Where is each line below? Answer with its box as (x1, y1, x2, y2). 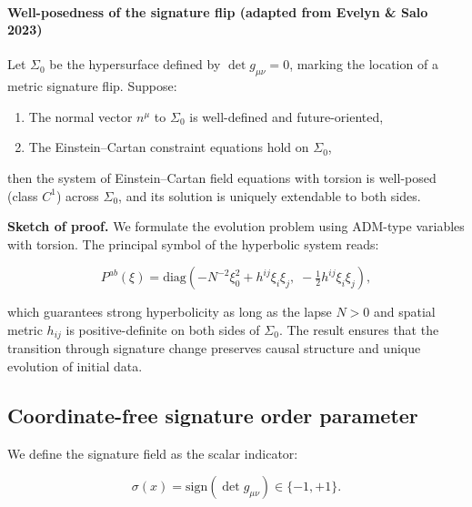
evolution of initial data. (7, 356, 143, 375)
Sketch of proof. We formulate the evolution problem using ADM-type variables (7, 217, 465, 236)
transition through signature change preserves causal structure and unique (7, 339, 421, 358)
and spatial (373, 302, 436, 321)
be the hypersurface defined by (49, 55, 221, 74)
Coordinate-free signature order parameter (7, 401, 418, 429)
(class (7, 186, 38, 205)
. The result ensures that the (278, 319, 439, 339)
